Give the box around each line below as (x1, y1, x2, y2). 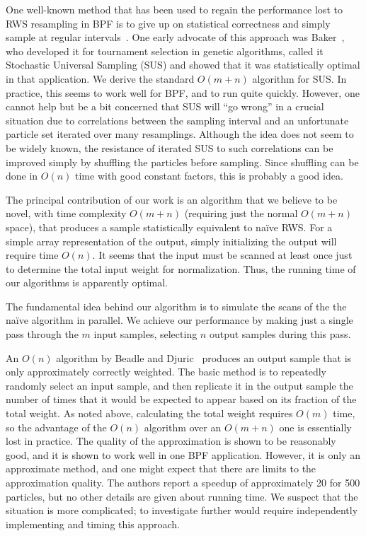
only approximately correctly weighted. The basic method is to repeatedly (6, 364, 326, 379)
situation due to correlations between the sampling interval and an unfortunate (6, 112, 349, 127)
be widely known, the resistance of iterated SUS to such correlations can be (6, 140, 333, 155)
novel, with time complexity (6, 206, 127, 221)
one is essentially (279, 419, 352, 434)
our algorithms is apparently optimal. (6, 275, 168, 290)
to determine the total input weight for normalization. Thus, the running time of (6, 261, 356, 276)
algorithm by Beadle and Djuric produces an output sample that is (56, 350, 352, 365)
